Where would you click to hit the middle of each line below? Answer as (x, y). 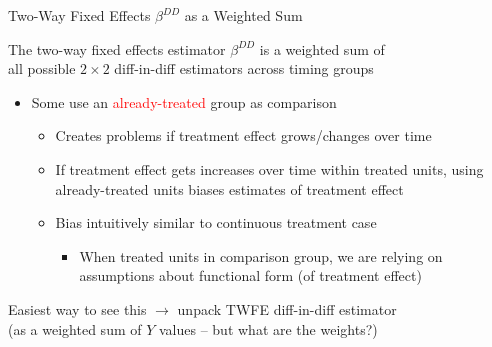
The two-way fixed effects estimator (117, 48)
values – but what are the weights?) (268, 328)
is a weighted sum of (322, 48)
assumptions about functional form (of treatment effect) (250, 275)
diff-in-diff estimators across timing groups (244, 68)
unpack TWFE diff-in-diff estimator (287, 308)
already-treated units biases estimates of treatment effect (229, 188)
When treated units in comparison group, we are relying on (261, 255)
